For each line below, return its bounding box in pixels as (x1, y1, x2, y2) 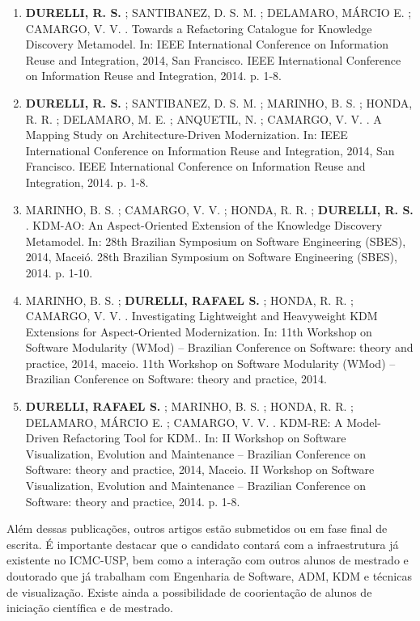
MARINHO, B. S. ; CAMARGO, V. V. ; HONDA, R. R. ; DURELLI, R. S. (25, 201, 414, 218)
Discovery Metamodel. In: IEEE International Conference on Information (25, 36, 389, 53)
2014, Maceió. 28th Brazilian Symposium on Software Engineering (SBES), (25, 248, 397, 265)
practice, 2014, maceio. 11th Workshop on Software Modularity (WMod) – (25, 354, 396, 371)
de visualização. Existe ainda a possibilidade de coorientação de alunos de (6, 583, 372, 600)
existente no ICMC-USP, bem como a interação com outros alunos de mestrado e (6, 551, 409, 568)
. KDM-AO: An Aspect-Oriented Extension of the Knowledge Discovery (25, 217, 383, 234)
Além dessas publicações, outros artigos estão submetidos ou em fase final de (6, 520, 388, 537)
